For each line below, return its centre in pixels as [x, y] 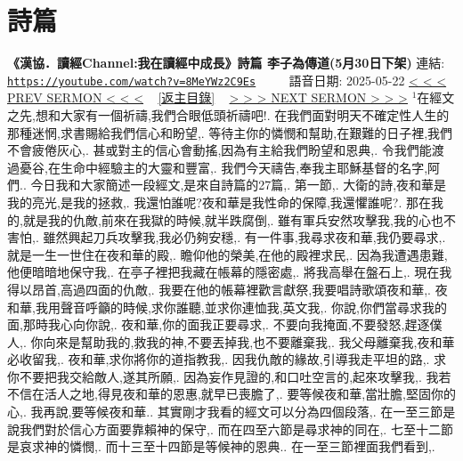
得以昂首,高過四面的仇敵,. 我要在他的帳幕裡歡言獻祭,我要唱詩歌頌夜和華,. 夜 [227, 289]
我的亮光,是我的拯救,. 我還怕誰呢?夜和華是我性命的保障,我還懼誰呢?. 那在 [219, 202]
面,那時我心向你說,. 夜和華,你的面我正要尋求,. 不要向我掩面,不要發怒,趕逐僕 [225, 324]
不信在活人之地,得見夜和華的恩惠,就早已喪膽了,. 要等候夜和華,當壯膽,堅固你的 [232, 394]
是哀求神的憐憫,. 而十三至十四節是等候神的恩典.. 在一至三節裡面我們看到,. [221, 446]
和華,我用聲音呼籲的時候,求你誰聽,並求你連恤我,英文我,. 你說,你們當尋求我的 [227, 307]
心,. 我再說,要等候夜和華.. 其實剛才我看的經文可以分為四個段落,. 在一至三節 [225, 412]
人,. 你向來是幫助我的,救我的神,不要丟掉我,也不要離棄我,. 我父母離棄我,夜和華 [231, 341]
